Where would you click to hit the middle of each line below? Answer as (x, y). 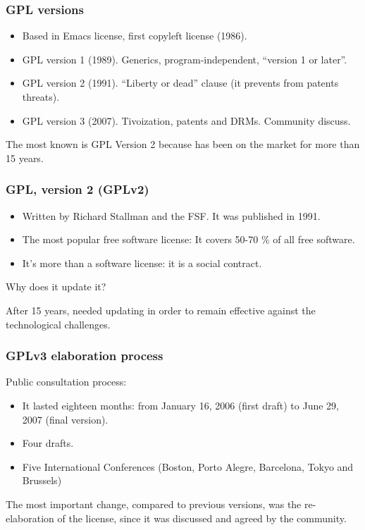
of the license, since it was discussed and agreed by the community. (202, 518)
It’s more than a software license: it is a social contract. (142, 263)
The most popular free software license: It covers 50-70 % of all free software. (188, 239)
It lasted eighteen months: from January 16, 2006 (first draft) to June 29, (180, 405)
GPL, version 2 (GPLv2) (78, 189)
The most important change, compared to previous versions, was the (154, 504)
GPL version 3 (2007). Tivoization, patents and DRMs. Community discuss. (186, 120)
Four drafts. (48, 443)
